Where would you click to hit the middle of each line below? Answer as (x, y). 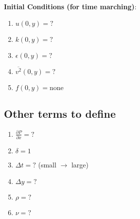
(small (47, 164)
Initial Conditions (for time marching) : (70, 6)
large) (80, 164)
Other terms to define (60, 113)
